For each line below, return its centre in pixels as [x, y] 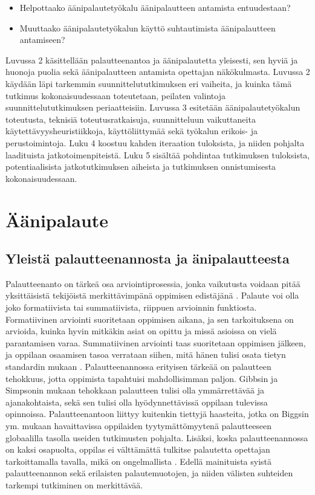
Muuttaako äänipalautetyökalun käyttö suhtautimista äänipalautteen [148, 27]
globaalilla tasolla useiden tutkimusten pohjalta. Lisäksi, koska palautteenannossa [157, 437]
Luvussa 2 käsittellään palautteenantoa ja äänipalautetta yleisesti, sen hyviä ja [152, 60]
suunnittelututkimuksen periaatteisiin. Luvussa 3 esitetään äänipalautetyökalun [153, 107]
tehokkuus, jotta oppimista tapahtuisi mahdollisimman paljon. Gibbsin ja [142, 378]
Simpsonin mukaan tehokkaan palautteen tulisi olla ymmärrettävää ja [135, 390]
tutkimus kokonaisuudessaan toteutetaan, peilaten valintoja [115, 95]
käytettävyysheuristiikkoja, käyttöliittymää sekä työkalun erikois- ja [132, 131]
